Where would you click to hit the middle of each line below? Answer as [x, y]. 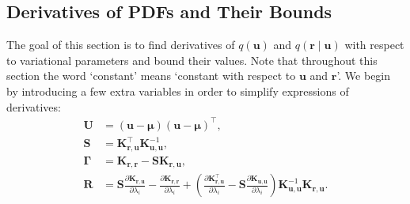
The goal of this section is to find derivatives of [121, 45]
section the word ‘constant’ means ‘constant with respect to [151, 76]
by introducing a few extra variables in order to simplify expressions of [178, 91]
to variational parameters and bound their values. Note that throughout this [192, 60]
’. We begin [364, 76]
